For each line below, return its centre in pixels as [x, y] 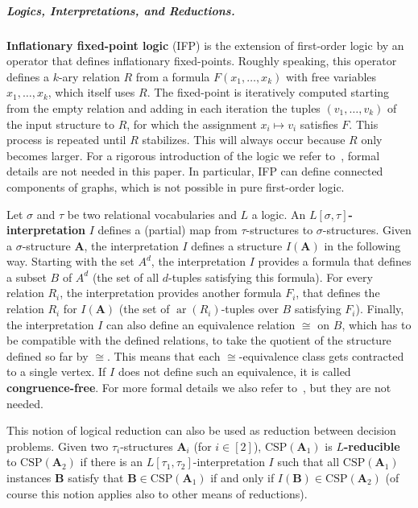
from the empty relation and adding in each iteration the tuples [163, 107]
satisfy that [96, 477]
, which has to [377, 324]
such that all [308, 462]
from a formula [173, 76]
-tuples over [250, 309]
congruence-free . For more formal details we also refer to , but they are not [199, 388]
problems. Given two [58, 446]
